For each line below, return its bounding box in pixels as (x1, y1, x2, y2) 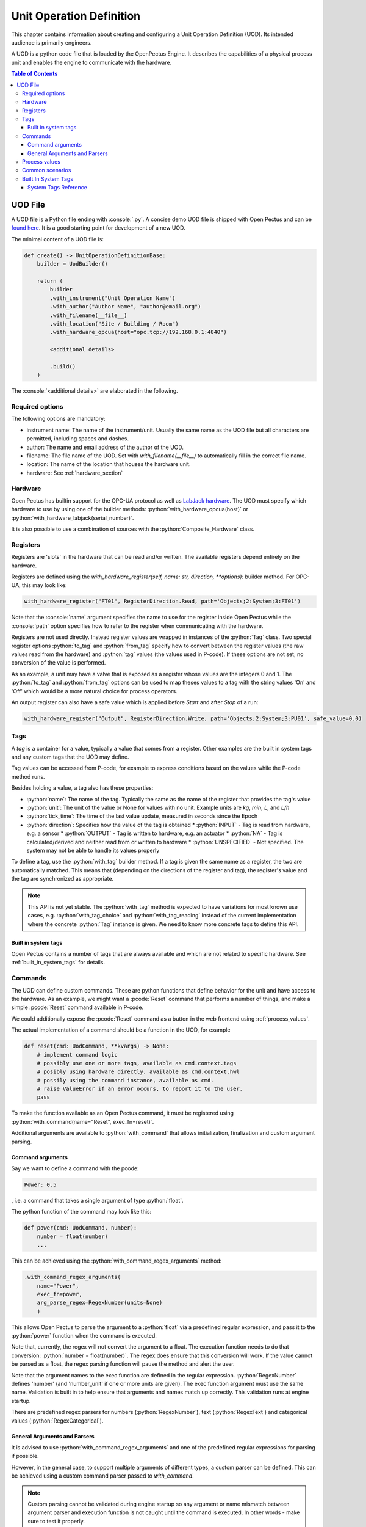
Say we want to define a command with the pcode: (11, 1165, 140, 1172)
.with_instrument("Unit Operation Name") (49, 294, 176, 302)
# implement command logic (37, 1051, 118, 1058)
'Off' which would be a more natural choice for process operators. (11, 687, 178, 694)
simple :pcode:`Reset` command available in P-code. (11, 1004, 144, 1011)
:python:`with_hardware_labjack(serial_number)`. (11, 514, 134, 522)
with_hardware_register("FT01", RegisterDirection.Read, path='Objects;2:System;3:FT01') (24, 598, 301, 605)
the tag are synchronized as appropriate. (11, 875, 114, 883)
